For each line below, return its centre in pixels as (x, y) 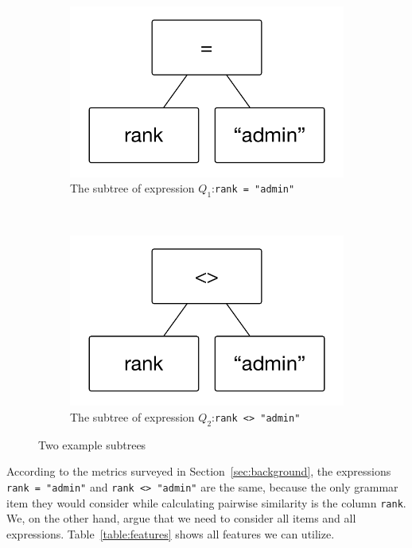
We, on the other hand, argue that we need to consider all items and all (181, 518)
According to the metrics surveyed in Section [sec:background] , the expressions (199, 471)
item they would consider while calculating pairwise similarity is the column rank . (206, 502)
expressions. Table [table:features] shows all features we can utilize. (171, 533)
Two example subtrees (92, 444)
